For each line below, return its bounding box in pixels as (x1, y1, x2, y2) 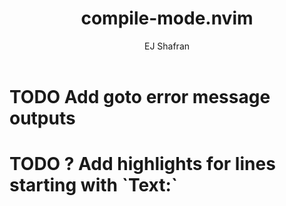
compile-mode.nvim (80, 7, 254, 30)
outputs (9, 107, 76, 129)
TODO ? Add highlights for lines (9, 153, 276, 176)
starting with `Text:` (9, 174, 178, 197)
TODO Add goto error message (9, 85, 271, 108)
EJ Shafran (143, 40, 191, 52)
